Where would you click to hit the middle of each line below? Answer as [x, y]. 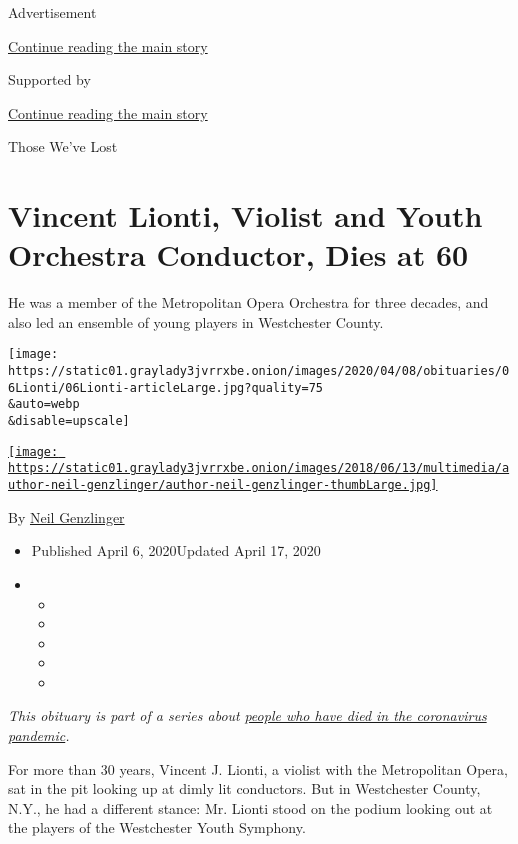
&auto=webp [44, 404]
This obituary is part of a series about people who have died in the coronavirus [247, 715]
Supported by [49, 79]
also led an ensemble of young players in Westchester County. [196, 321]
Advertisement [52, 12]
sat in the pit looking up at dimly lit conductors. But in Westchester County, [244, 788]
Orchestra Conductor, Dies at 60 [238, 254]
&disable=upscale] [69, 421]
